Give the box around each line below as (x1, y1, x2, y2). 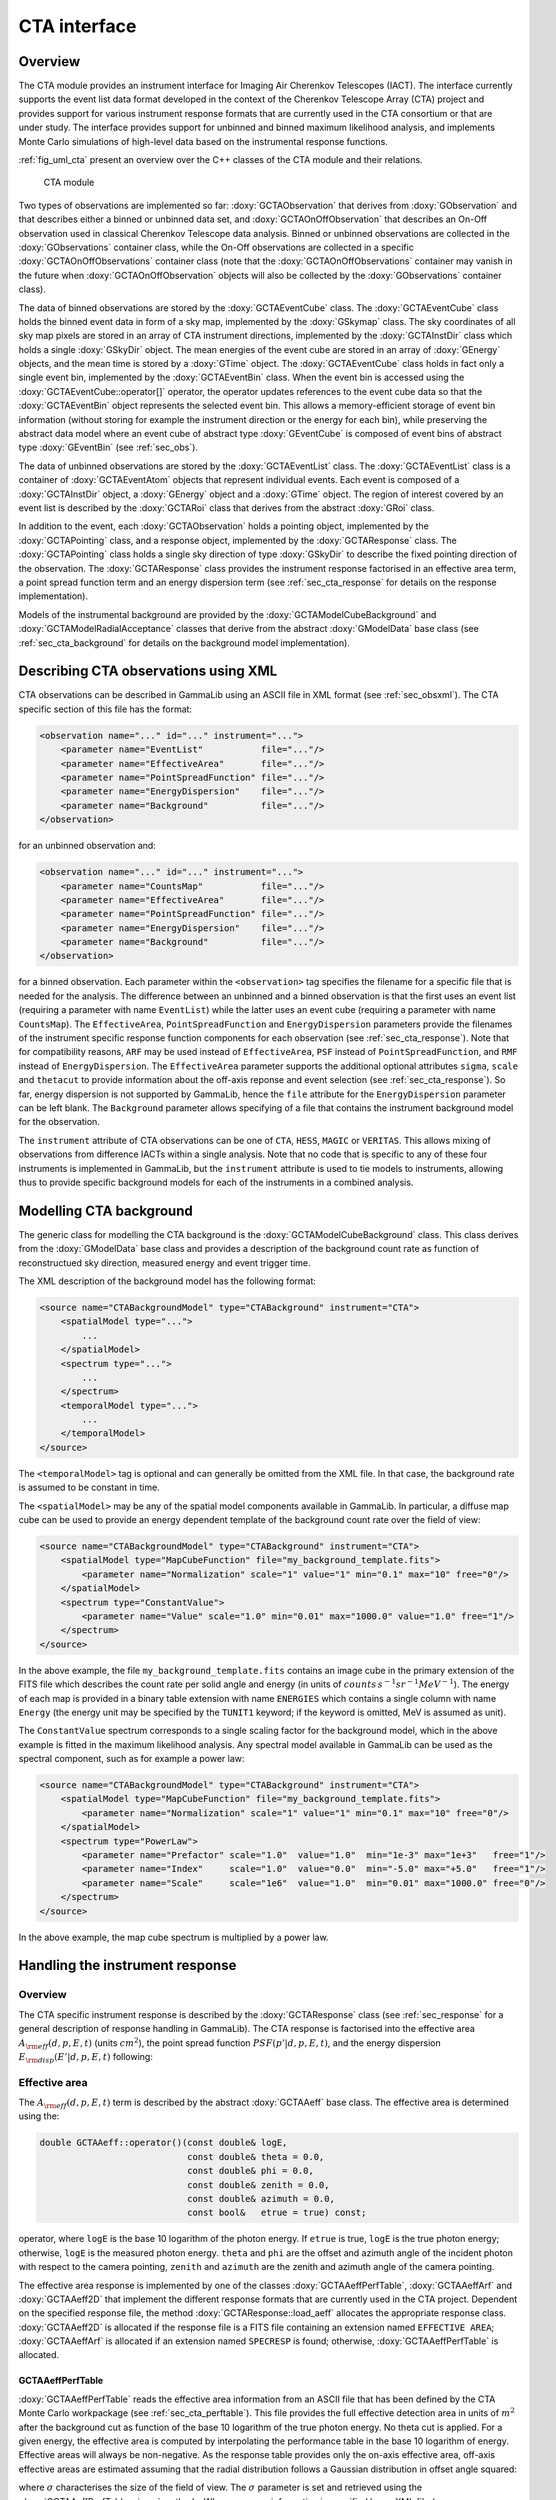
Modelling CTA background (18, 1202, 194, 1219)
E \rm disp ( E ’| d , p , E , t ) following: (18, 2050, 154, 2065)
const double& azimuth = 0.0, (186, 2193, 335, 2204)
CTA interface (18, 15, 137, 37)
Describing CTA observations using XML (18, 663, 278, 680)
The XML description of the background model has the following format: (18, 1275, 317, 1287)
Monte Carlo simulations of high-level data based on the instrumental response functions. (18, 135, 389, 147)
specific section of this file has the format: (18, 703, 193, 715)
